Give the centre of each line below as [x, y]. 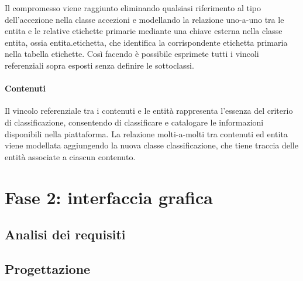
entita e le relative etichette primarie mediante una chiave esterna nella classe [144, 31]
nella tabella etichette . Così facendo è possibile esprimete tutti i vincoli [132, 54]
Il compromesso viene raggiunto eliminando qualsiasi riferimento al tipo [133, 8]
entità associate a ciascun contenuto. [70, 156]
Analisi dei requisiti [65, 234]
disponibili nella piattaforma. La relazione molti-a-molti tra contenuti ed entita [146, 133]
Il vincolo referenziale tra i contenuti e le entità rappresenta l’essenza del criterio [149, 111]
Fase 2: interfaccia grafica [109, 197]
